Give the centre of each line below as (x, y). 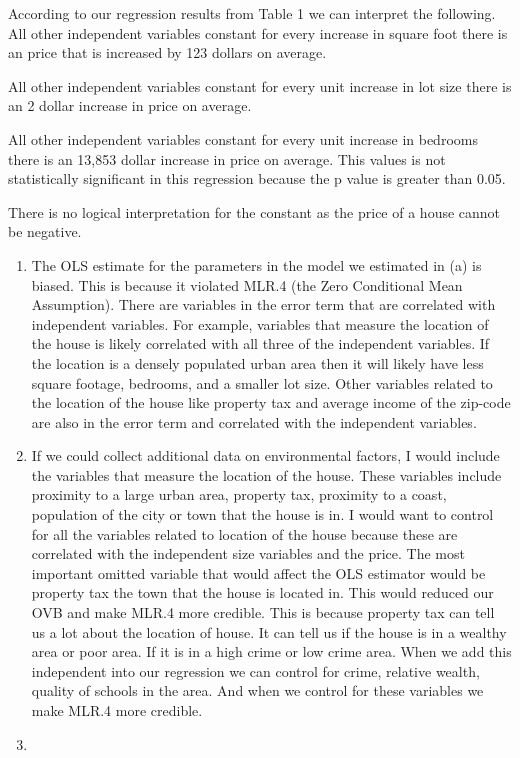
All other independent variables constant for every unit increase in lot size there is (260, 85)
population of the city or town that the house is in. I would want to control (262, 514)
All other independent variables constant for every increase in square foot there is (258, 32)
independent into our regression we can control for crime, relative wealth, (255, 670)
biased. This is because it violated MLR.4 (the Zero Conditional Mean (247, 284)
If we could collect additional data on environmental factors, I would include (265, 455)
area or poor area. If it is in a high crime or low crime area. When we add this (271, 651)
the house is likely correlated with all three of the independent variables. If (260, 343)
